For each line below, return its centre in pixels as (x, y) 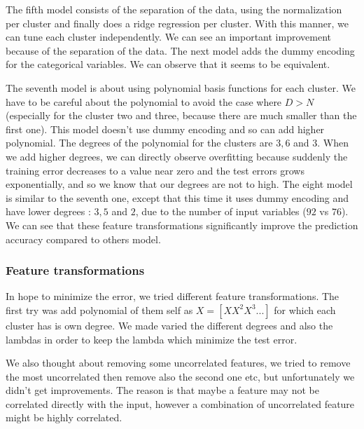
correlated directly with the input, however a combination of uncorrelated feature (180, 403)
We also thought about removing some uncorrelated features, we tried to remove (178, 363)
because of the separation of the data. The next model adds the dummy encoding (180, 50)
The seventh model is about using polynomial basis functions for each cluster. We (181, 87)
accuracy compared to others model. (83, 239)
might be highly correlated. (64, 417)
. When (333, 143)
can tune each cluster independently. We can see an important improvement (168, 37)
